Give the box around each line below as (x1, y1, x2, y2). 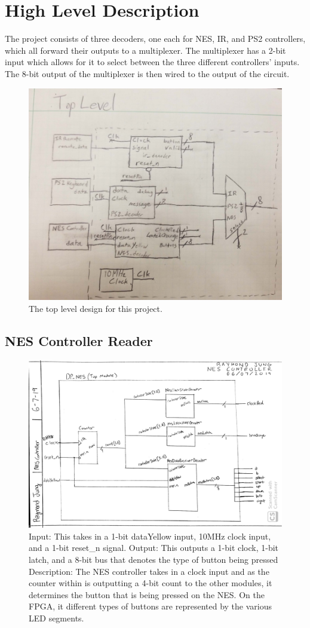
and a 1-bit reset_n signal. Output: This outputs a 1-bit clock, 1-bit (29, 541, 279, 554)
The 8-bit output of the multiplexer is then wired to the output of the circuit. (5, 67, 290, 79)
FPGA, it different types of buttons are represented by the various (29, 600, 272, 612)
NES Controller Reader (5, 331, 153, 350)
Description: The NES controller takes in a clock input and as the (29, 565, 269, 577)
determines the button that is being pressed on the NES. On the (29, 588, 265, 601)
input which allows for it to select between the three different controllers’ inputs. (5, 56, 300, 68)
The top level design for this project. (29, 302, 162, 314)
